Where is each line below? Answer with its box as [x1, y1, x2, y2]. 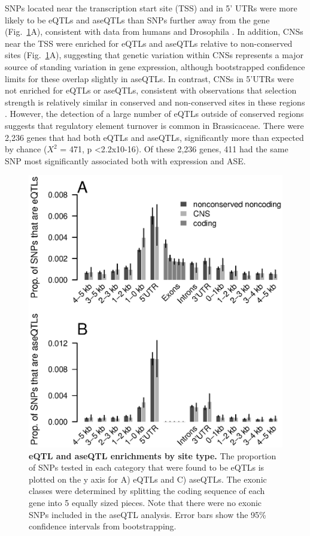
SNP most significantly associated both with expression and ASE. [5, 154, 246, 167]
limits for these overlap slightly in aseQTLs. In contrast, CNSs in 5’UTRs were [5, 72, 294, 85]
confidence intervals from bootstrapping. [29, 520, 177, 532]
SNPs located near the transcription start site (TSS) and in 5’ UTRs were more [5, 2, 297, 14]
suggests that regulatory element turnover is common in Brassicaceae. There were [5, 119, 304, 131]
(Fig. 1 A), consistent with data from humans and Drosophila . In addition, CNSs [5, 25, 303, 38]
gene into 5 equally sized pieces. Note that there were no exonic [29, 496, 262, 508]
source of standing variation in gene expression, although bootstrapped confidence [5, 60, 305, 73]
